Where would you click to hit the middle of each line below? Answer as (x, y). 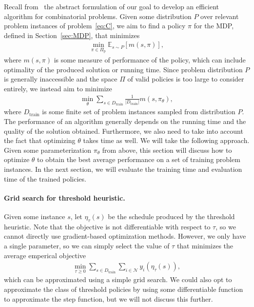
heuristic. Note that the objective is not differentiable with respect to (107, 226)
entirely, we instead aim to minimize (58, 88)
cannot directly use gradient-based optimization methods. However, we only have (125, 236)
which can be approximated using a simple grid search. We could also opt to (118, 279)
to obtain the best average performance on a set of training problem (139, 159)
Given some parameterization (48, 150)
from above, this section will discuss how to (167, 150)
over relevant (220, 16)
